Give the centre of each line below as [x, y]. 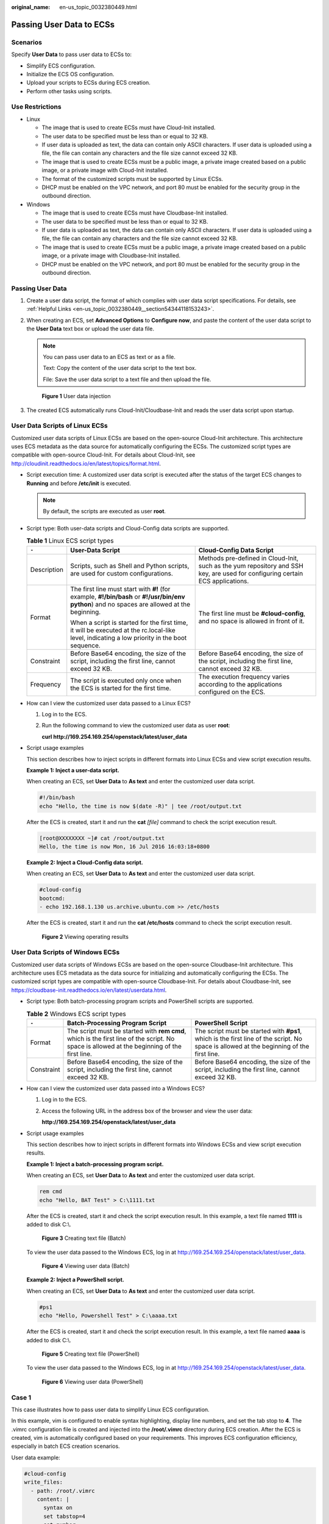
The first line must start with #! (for [120, 589]
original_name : [31, 7]
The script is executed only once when [126, 680]
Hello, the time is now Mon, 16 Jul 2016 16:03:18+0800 [125, 847]
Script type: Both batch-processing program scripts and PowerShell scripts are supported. [140, 1001]
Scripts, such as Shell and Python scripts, [130, 566]
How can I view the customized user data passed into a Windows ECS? [116, 1089]
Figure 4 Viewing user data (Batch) [86, 1266]
